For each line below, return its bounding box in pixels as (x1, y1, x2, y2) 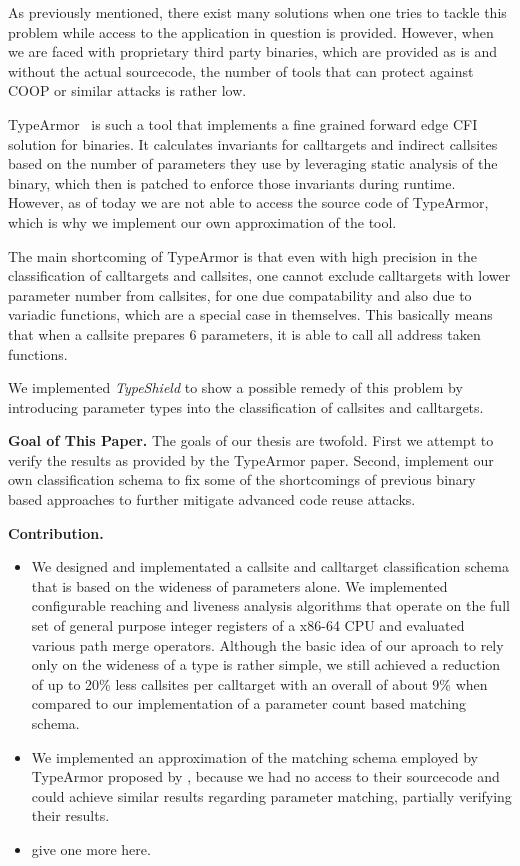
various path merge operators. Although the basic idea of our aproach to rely (31, 634, 504, 655)
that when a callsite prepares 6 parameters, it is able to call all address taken (8, 323, 481, 344)
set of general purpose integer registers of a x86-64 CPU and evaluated (31, 615, 465, 636)
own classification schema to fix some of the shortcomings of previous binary (8, 469, 476, 490)
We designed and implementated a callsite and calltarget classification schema (31, 556, 509, 577)
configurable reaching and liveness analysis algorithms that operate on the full (31, 595, 510, 616)
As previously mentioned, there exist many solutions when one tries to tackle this (8, 2, 507, 22)
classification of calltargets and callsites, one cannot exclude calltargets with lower (8, 265, 511, 286)
